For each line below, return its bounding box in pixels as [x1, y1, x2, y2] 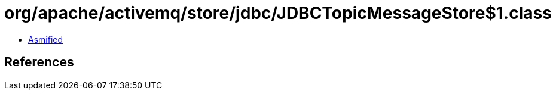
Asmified [28, 34, 63, 45]
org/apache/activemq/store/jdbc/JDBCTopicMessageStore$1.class [4, 3, 552, 23]
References [4, 55, 74, 70]
